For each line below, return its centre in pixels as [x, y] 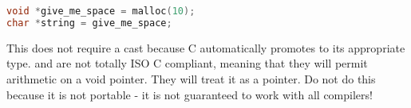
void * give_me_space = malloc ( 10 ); [101, 11]
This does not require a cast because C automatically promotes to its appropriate [206, 47]
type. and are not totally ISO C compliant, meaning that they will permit [187, 63]
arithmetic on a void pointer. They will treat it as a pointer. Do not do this [191, 78]
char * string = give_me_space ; [89, 23]
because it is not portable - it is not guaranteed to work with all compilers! [190, 94]
